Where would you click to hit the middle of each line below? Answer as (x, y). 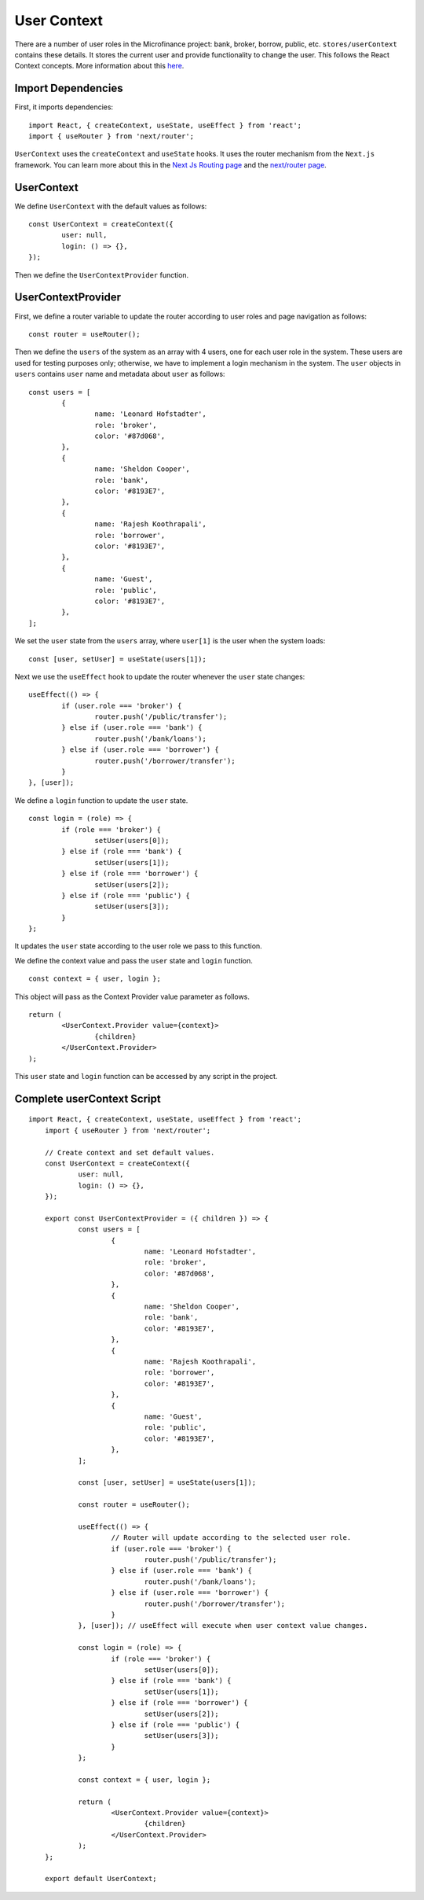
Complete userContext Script (88, 1098)
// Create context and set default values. (130, 1153)
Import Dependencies (69, 88)
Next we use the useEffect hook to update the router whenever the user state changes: (160, 676)
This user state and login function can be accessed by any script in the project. (146, 1076)
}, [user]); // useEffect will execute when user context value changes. (223, 1626)
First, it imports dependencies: (64, 107)
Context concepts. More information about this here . (99, 66)
